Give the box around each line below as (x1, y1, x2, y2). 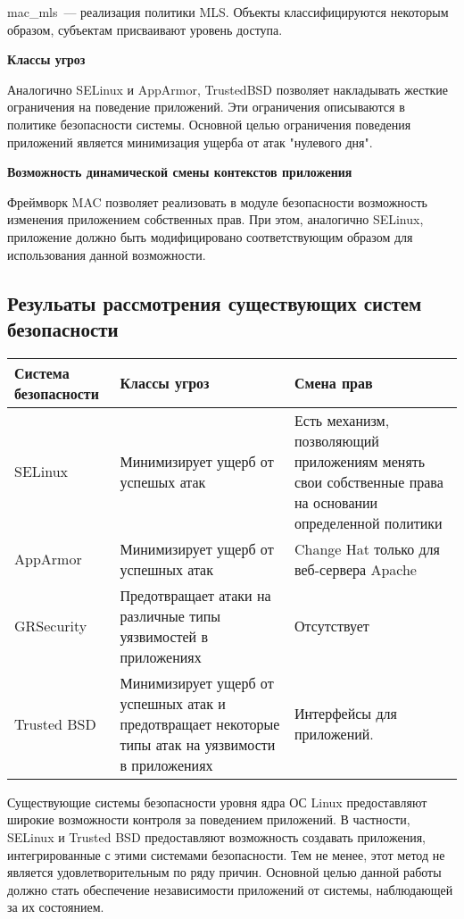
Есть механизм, (294, 409, 390, 430)
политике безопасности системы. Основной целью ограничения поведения (7, 114, 411, 133)
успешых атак (120, 471, 206, 492)
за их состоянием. (7, 898, 104, 916)
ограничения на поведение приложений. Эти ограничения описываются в (7, 97, 405, 116)
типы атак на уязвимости (120, 733, 276, 755)
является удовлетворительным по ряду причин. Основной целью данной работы (7, 863, 442, 881)
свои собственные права (294, 471, 443, 492)
